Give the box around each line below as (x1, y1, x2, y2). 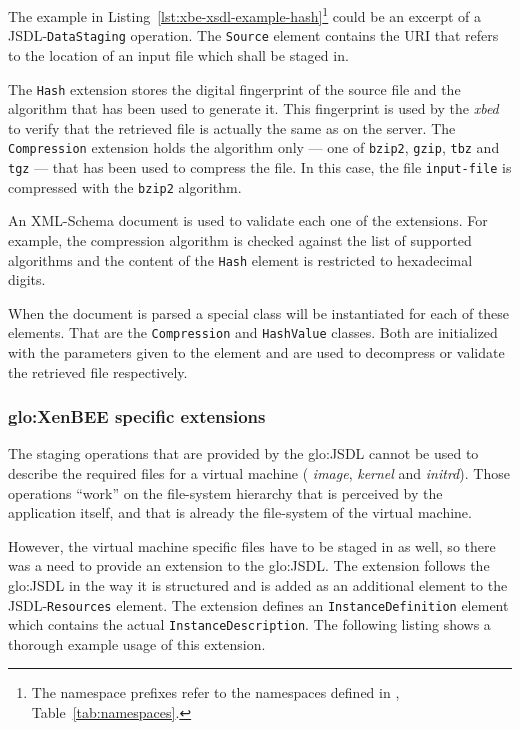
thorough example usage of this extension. (8, 633, 266, 654)
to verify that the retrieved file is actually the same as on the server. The (8, 117, 456, 138)
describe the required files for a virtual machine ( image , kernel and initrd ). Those (8, 463, 510, 483)
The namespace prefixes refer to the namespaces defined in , (31, 682, 400, 703)
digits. (8, 269, 46, 290)
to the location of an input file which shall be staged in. (8, 44, 349, 65)
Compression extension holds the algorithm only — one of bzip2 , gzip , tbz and (8, 137, 500, 158)
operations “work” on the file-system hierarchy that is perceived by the (8, 482, 443, 503)
